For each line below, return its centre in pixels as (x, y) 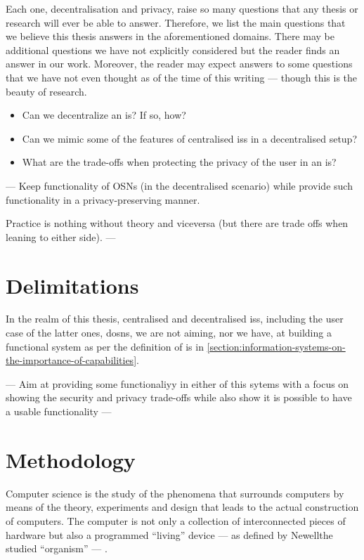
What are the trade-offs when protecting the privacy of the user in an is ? (179, 162)
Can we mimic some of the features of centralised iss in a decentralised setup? (190, 138)
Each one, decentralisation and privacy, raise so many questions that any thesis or (182, 8)
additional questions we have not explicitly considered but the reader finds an (173, 50)
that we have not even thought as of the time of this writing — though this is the (182, 77)
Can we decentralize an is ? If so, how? (104, 115)
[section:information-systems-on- (276, 346)
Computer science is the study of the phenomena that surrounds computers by (175, 493)
